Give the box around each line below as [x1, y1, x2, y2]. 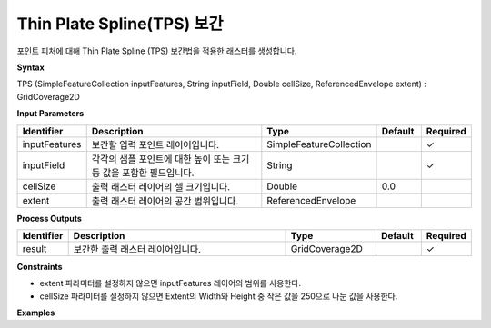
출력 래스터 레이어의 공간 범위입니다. [91, 194, 239, 207]
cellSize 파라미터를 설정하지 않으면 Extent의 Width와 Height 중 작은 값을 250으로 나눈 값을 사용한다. [39, 291, 398, 302]
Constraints [16, 261, 63, 272]
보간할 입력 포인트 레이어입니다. [91, 138, 220, 151]
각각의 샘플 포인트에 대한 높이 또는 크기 [91, 153, 250, 165]
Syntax [16, 62, 45, 73]
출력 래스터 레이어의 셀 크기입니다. [91, 180, 231, 193]
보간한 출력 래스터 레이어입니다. [73, 243, 202, 255]
